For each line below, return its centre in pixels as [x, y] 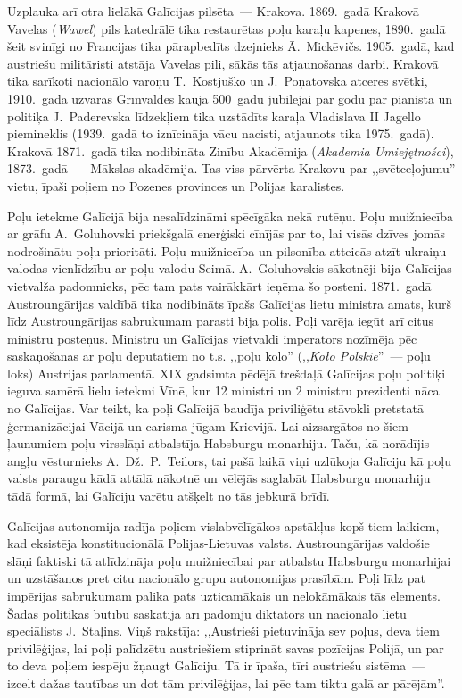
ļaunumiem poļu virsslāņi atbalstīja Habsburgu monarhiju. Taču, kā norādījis [219, 443]
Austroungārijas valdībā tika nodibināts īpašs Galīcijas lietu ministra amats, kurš [230, 303]
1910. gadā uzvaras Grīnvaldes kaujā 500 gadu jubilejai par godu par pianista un [230, 98]
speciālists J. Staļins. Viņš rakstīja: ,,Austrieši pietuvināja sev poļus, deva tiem [223, 631]
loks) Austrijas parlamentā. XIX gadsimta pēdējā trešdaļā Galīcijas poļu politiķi [227, 373]
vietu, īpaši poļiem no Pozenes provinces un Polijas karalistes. [176, 185]
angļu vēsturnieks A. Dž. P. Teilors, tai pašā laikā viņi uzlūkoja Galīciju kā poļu [229, 460]
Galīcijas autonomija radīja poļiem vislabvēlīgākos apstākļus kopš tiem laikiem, [223, 525]
